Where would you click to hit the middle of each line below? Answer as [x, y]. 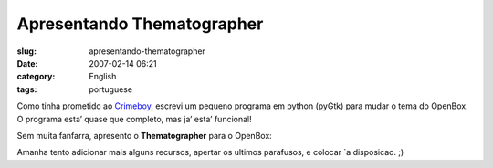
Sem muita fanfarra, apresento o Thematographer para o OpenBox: [145, 135]
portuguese [110, 89]
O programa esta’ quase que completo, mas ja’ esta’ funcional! [135, 119]
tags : [27, 89]
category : [36, 77]
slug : [26, 51]
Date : [27, 63]
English [103, 77]
